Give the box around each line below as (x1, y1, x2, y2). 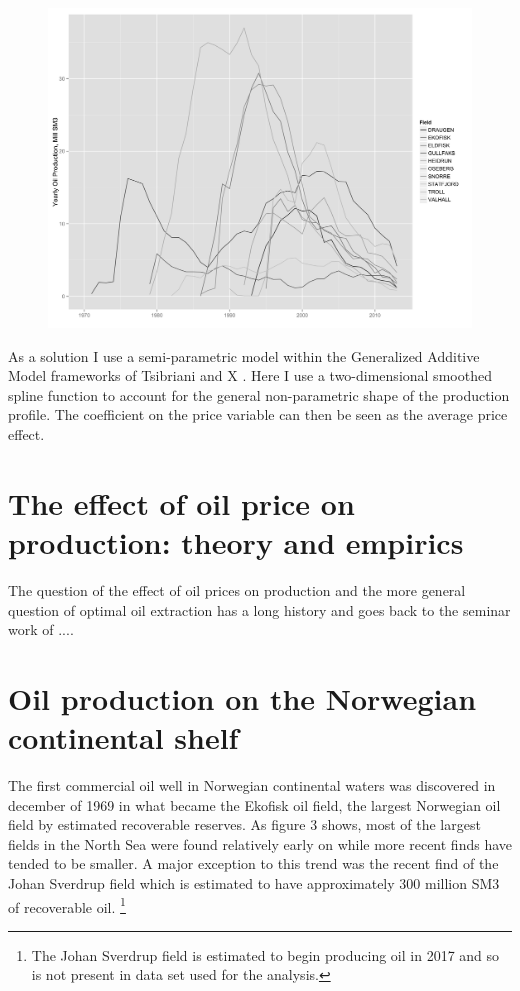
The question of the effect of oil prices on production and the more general (8, 579, 466, 600)
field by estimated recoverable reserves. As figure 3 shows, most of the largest (8, 814, 481, 835)
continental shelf (8, 717, 239, 758)
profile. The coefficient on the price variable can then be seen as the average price (8, 404, 508, 425)
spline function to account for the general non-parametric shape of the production (8, 384, 510, 405)
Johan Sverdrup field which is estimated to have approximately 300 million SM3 (8, 873, 500, 893)
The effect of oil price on (8, 482, 355, 523)
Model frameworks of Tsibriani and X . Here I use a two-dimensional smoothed (8, 365, 492, 386)
